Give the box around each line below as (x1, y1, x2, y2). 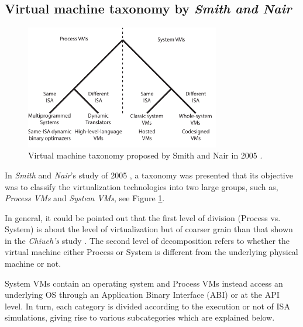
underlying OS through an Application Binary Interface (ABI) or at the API (5, 288, 280, 301)
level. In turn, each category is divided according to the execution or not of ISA (5, 300, 290, 312)
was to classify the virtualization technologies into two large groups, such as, (5, 180, 278, 192)
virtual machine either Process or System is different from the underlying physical (5, 246, 298, 258)
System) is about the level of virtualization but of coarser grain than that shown (5, 223, 293, 235)
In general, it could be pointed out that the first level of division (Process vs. (5, 211, 281, 223)
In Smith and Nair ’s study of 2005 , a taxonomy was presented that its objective (5, 168, 293, 181)
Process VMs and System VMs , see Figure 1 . (5, 192, 165, 204)
